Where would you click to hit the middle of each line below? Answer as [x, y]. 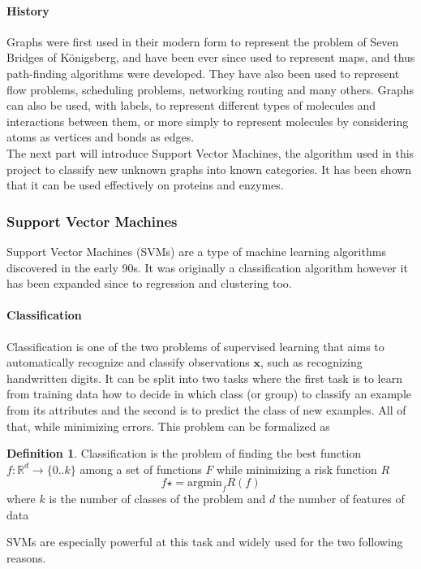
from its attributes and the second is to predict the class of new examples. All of [206, 409]
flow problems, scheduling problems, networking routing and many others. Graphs [210, 89]
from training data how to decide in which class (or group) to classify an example [209, 394]
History [28, 10]
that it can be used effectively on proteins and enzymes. [145, 185]
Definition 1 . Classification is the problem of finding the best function [184, 453]
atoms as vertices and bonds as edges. [101, 137]
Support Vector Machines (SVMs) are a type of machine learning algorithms [196, 251]
